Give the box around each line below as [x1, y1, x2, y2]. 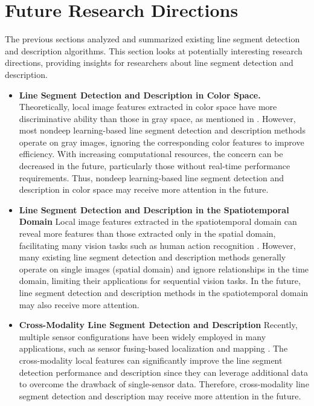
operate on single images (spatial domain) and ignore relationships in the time [19, 262, 309, 275]
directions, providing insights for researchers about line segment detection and [5, 56, 293, 69]
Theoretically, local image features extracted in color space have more [19, 100, 277, 113]
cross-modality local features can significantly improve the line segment [19, 353, 283, 366]
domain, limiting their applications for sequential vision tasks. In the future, [19, 274, 301, 287]
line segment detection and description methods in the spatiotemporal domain [19, 286, 309, 298]
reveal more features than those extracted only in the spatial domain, [19, 227, 276, 240]
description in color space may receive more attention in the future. [19, 183, 269, 196]
